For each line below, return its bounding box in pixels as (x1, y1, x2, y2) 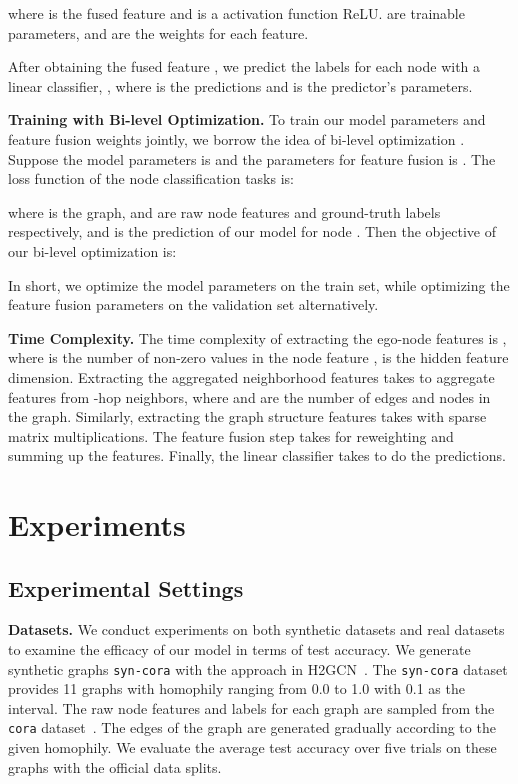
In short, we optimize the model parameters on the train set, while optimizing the (8, 274, 510, 295)
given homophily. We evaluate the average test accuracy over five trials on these (8, 737, 497, 758)
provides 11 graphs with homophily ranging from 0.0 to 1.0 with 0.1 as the (8, 678, 465, 699)
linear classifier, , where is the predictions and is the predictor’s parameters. (8, 75, 473, 96)
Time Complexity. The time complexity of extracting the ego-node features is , (8, 327, 507, 348)
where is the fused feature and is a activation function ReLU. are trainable (8, 3, 465, 23)
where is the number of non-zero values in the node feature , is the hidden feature (8, 347, 509, 368)
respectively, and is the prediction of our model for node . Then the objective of (8, 221, 496, 242)
